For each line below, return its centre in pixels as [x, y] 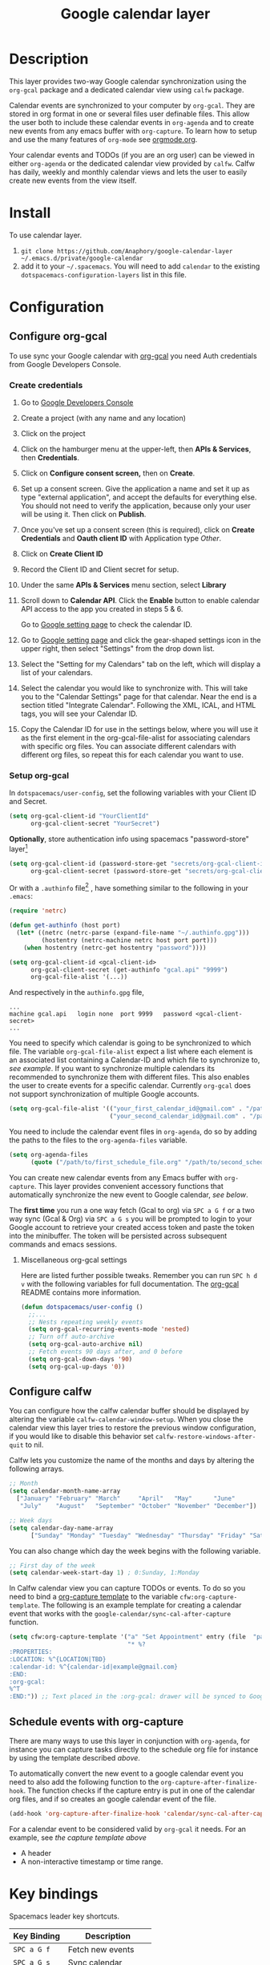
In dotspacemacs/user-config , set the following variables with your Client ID [133, 793]
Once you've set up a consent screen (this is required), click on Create [137, 530]
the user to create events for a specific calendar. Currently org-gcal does [130, 1086]
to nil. [34, 1445]
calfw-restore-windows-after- [206, 1437]
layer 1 [18, 848]
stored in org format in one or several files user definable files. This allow [130, 114]
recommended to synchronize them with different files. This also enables [129, 1077]
